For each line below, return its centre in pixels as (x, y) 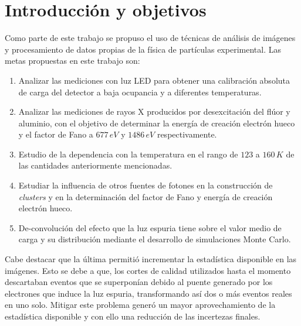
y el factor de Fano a (56, 134)
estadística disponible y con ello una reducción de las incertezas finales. (133, 316)
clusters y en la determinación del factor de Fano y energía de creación (146, 196)
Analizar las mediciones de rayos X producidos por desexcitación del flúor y (154, 111)
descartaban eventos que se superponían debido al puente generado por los (139, 282)
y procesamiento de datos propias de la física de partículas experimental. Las (143, 49)
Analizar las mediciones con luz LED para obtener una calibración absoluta (154, 80)
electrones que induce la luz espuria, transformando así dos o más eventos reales (148, 293)
